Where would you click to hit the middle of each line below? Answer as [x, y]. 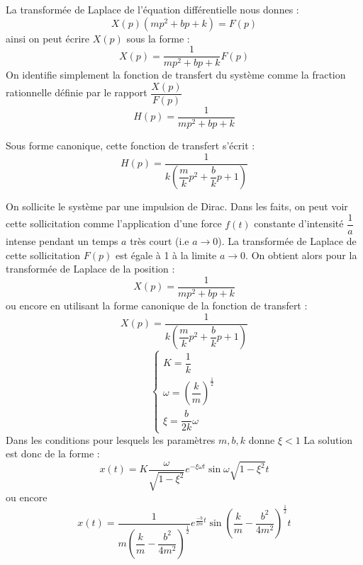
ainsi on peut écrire [48, 38]
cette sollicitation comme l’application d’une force [114, 223]
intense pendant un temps [62, 241]
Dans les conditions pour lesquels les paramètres [111, 439]
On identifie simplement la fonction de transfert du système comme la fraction [176, 75]
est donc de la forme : [53, 453]
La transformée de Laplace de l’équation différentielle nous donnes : [152, 9]
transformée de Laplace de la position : [90, 269]
